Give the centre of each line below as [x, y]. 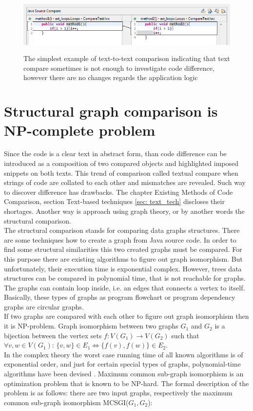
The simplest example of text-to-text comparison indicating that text [127, 58]
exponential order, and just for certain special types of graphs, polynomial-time [122, 364]
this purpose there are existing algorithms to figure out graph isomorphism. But [123, 258]
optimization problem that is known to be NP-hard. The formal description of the [126, 383]
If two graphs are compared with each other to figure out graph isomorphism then [126, 316]
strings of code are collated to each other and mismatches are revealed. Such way [125, 182]
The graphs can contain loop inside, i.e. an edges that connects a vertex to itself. [125, 287]
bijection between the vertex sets [53, 335]
